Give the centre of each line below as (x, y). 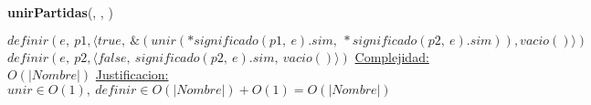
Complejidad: (392, 56)
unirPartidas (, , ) (60, 12)
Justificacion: (132, 74)
